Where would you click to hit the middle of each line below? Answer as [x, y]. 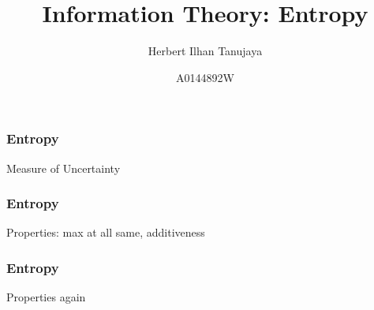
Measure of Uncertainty [64, 168]
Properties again [46, 297]
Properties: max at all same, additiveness [106, 232]
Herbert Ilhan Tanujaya [205, 51]
